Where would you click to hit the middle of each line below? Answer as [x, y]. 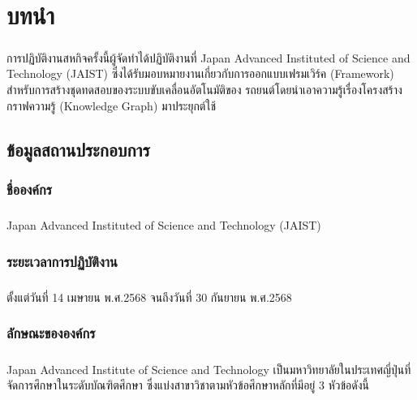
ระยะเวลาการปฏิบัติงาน [62, 261]
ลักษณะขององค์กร [51, 333]
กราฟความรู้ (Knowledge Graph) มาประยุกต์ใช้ [112, 105]
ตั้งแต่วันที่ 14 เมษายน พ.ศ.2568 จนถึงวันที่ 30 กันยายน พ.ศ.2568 [149, 297]
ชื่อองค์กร [29, 189]
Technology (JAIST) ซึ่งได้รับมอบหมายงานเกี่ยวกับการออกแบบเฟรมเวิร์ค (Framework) [200, 73]
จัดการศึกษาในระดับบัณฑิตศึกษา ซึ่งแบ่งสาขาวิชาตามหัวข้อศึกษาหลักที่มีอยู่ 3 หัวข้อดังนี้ [188, 385]
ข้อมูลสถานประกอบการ [78, 149]
